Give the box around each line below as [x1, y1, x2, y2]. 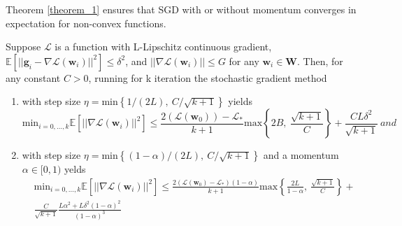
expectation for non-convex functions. [6, 15, 166, 30]
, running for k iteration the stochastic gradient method [88, 70, 327, 85]
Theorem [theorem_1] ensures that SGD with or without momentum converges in [6, 2, 357, 16]
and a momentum [263, 148, 339, 162]
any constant [6, 70, 61, 85]
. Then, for [297, 53, 343, 68]
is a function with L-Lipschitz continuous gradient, [55, 39, 272, 54]
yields [228, 94, 252, 108]
